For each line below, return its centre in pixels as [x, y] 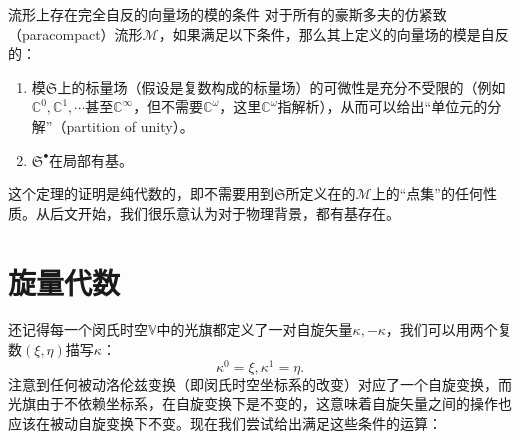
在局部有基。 [91, 159]
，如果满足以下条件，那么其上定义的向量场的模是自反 [333, 33]
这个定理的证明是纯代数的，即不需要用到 [141, 193]
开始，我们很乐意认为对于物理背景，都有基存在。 [238, 212]
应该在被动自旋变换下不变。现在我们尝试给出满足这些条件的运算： [225, 422]
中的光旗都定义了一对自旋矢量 [254, 329]
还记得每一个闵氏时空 [78, 329]
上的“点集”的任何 [427, 193]
